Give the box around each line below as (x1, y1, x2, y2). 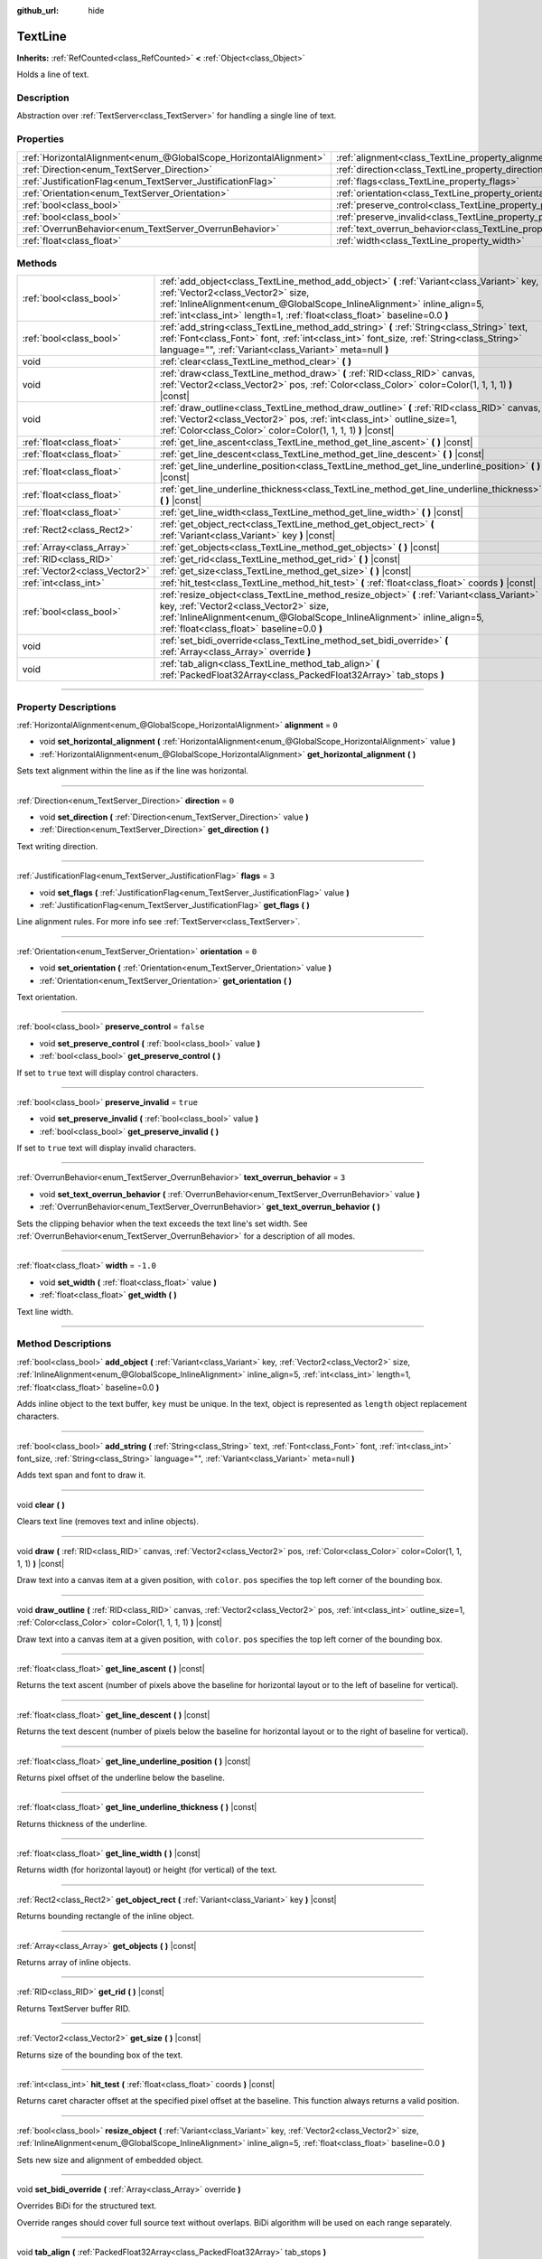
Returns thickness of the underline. (16, 1818, 148, 1829)
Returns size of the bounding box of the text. (16, 2049, 183, 2060)
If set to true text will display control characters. (16, 1067, 199, 1078)
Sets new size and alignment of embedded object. (16, 2154, 203, 2165)
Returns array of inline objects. (16, 1957, 131, 1968)
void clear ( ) (16, 1499, 65, 1510)
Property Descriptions (16, 700, 117, 713)
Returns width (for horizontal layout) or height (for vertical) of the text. (16, 1864, 277, 1875)
